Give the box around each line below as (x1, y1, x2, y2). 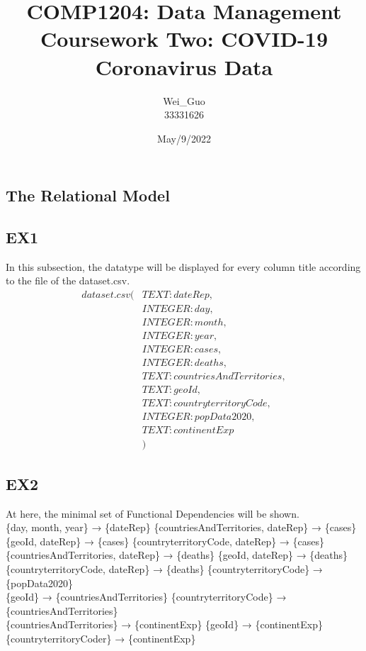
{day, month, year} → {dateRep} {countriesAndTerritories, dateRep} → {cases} (6, 520, 357, 535)
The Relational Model (6, 184, 170, 206)
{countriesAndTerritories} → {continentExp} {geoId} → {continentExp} (6, 617, 323, 632)
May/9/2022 (157, 130, 211, 145)
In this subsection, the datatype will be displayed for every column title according (6, 259, 361, 274)
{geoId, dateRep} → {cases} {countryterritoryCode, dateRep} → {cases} (6, 533, 324, 548)
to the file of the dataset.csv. (6, 273, 130, 288)
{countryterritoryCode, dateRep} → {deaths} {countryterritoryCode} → (6, 562, 323, 577)
